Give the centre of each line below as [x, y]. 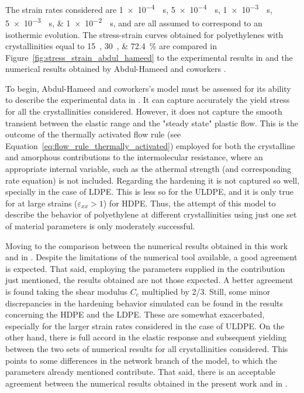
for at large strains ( [42, 203]
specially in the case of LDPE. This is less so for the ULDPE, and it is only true [150, 192]
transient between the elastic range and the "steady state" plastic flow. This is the [152, 123]
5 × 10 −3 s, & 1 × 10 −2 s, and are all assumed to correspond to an [134, 22]
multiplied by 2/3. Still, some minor [206, 291]
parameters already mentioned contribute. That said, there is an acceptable [141, 372]
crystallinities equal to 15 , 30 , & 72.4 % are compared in [111, 46]
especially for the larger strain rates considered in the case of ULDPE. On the [145, 325]
